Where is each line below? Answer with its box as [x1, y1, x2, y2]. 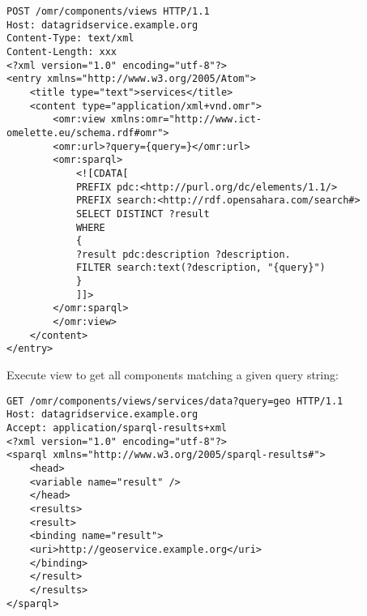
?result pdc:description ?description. [75, 248, 291, 260]
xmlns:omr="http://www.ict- [110, 113, 262, 126]
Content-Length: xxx [6, 45, 117, 58]
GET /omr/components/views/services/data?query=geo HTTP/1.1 [6, 395, 344, 407]
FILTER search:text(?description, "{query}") [75, 262, 326, 274]
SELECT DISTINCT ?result [75, 207, 210, 220]
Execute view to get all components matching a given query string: [6, 366, 339, 383]
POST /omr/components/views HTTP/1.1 [6, 6, 210, 17]
